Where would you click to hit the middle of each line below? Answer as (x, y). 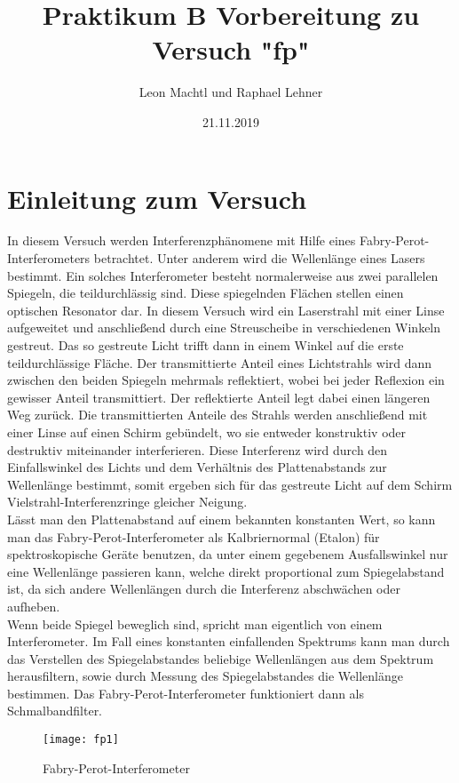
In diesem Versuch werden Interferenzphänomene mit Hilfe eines (182, 240)
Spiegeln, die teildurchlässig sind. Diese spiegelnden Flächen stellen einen (206, 293)
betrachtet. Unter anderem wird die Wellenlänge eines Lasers (259, 258)
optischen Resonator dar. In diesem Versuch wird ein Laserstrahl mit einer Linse (226, 310)
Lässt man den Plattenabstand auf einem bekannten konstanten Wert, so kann (222, 519)
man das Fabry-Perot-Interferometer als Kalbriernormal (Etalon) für (194, 536)
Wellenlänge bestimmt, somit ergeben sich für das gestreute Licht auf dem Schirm (230, 484)
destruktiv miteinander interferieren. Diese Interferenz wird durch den (198, 449)
